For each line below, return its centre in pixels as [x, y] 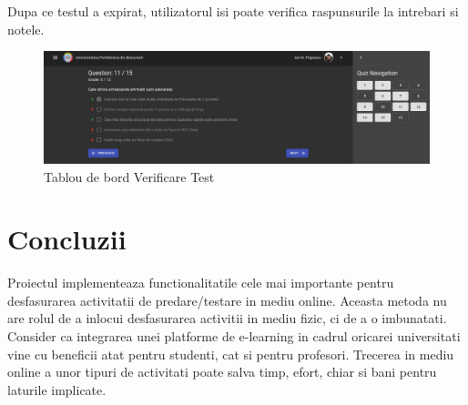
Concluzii [67, 239]
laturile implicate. [57, 389]
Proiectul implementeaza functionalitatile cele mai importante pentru [201, 283]
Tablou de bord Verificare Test [129, 176]
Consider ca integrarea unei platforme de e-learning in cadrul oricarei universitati [234, 336]
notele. [26, 29]
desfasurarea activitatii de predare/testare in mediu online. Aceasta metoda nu [227, 300]
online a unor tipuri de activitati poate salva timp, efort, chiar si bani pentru [222, 372]
